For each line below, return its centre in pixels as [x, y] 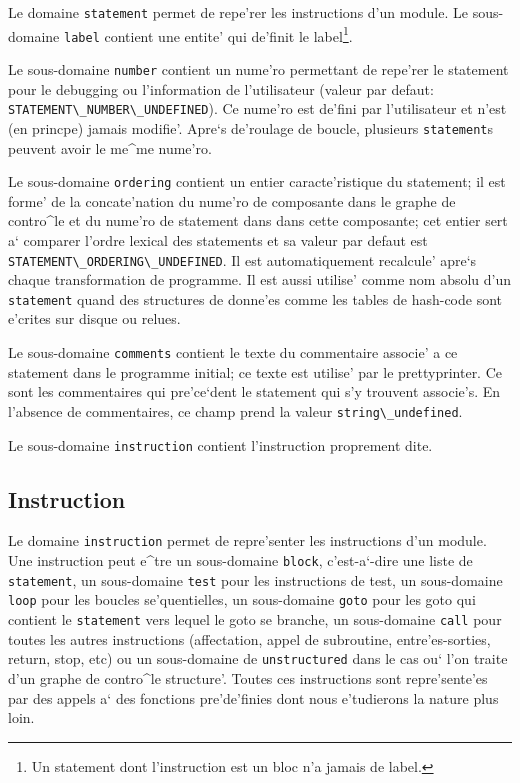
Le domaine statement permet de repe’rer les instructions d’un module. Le [238, 12]
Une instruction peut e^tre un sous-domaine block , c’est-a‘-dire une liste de [240, 560]
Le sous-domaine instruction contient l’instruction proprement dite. [220, 444]
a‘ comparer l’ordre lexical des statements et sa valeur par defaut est [218, 239]
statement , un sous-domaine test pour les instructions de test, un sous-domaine [255, 579]
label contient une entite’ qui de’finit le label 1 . [208, 34]
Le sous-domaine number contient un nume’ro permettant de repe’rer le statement [258, 68]
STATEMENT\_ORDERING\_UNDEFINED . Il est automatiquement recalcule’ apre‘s [242, 259]
